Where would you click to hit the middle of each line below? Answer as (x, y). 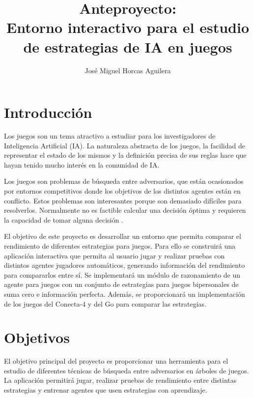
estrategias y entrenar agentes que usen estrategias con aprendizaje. (106, 390)
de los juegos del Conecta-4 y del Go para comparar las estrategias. (105, 303)
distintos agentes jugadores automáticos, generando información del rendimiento (125, 265)
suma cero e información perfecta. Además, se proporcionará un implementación (125, 294)
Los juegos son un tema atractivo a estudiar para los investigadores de (110, 136)
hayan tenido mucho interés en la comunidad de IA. (82, 164)
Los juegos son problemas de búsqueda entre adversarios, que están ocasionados (124, 181)
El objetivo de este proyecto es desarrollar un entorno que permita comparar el (123, 236)
